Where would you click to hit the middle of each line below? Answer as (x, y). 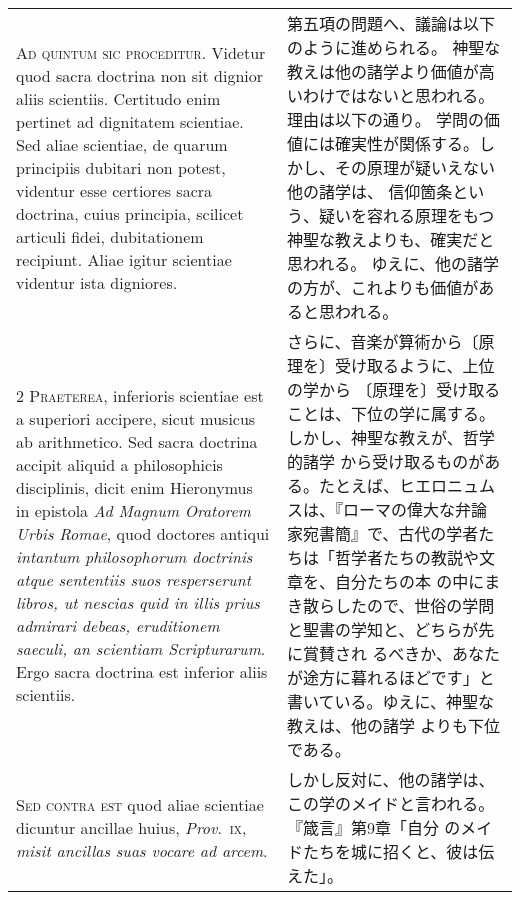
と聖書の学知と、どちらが (382, 629)
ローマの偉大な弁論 (414, 509)
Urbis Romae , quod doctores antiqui (143, 533)
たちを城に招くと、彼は (390, 851)
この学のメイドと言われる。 (390, 803)
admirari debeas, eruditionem (118, 625)
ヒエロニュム (446, 485)
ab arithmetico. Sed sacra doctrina (137, 441)
